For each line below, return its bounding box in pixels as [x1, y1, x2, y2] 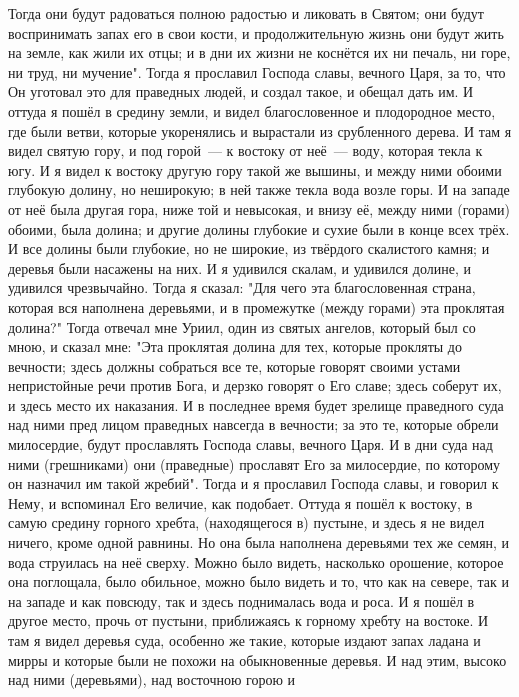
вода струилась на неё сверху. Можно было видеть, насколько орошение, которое [8, 551, 504, 572]
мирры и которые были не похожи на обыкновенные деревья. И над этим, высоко [8, 649, 507, 670]
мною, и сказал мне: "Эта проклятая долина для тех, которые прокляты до [8, 336, 462, 357]
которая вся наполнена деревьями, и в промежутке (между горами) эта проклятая [8, 296, 505, 317]
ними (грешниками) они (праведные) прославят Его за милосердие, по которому [8, 453, 501, 474]
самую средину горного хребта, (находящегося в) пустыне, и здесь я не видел [8, 512, 485, 533]
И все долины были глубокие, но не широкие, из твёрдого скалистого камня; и [8, 238, 490, 259]
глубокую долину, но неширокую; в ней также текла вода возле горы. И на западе [8, 179, 510, 200]
